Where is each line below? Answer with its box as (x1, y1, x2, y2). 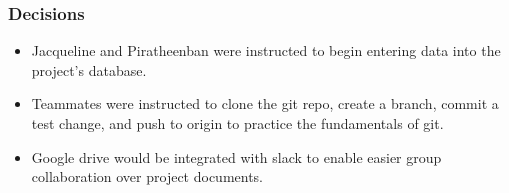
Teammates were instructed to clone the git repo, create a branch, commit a (31, 93, 499, 114)
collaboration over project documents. (31, 166, 264, 187)
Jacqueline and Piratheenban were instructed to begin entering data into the (31, 40, 501, 61)
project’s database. (31, 59, 147, 80)
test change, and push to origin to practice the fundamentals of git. (31, 113, 444, 133)
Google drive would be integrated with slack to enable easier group (31, 146, 442, 167)
